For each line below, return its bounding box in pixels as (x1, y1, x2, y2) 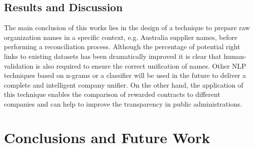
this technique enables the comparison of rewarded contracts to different (4, 89, 220, 99)
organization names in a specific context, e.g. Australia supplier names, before (4, 32, 237, 42)
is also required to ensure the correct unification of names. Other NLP (35, 60, 246, 71)
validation (4, 60, 34, 71)
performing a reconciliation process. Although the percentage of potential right (4, 41, 240, 52)
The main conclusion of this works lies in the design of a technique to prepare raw (4, 22, 250, 33)
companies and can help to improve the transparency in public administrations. (4, 98, 242, 109)
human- (223, 51, 247, 61)
